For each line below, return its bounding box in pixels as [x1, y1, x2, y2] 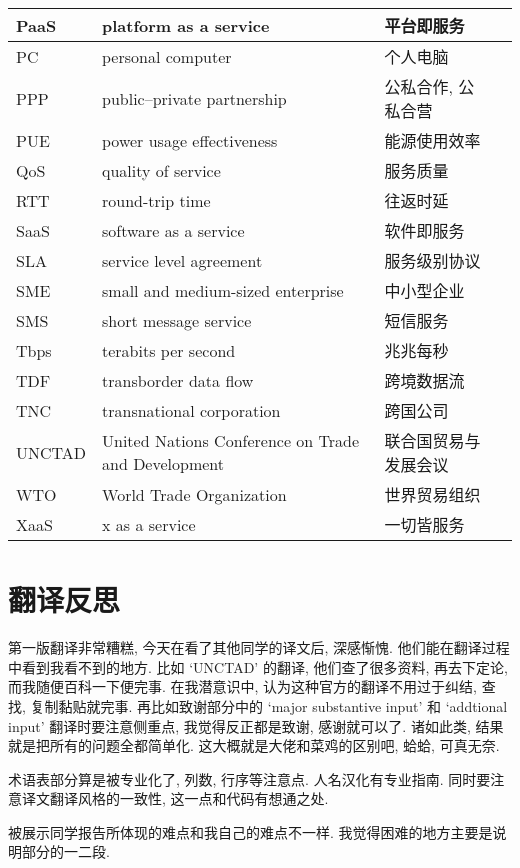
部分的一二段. [21, 841, 110, 862]
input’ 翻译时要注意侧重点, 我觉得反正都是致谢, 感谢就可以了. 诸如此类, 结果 [8, 715, 504, 736]
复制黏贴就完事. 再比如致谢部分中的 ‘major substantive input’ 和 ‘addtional [30, 695, 508, 716]
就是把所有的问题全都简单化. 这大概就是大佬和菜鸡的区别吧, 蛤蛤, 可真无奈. [8, 735, 500, 756]
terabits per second [102, 338, 236, 362]
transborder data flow [102, 368, 254, 392]
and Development [102, 452, 225, 475]
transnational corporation [102, 398, 281, 422]
